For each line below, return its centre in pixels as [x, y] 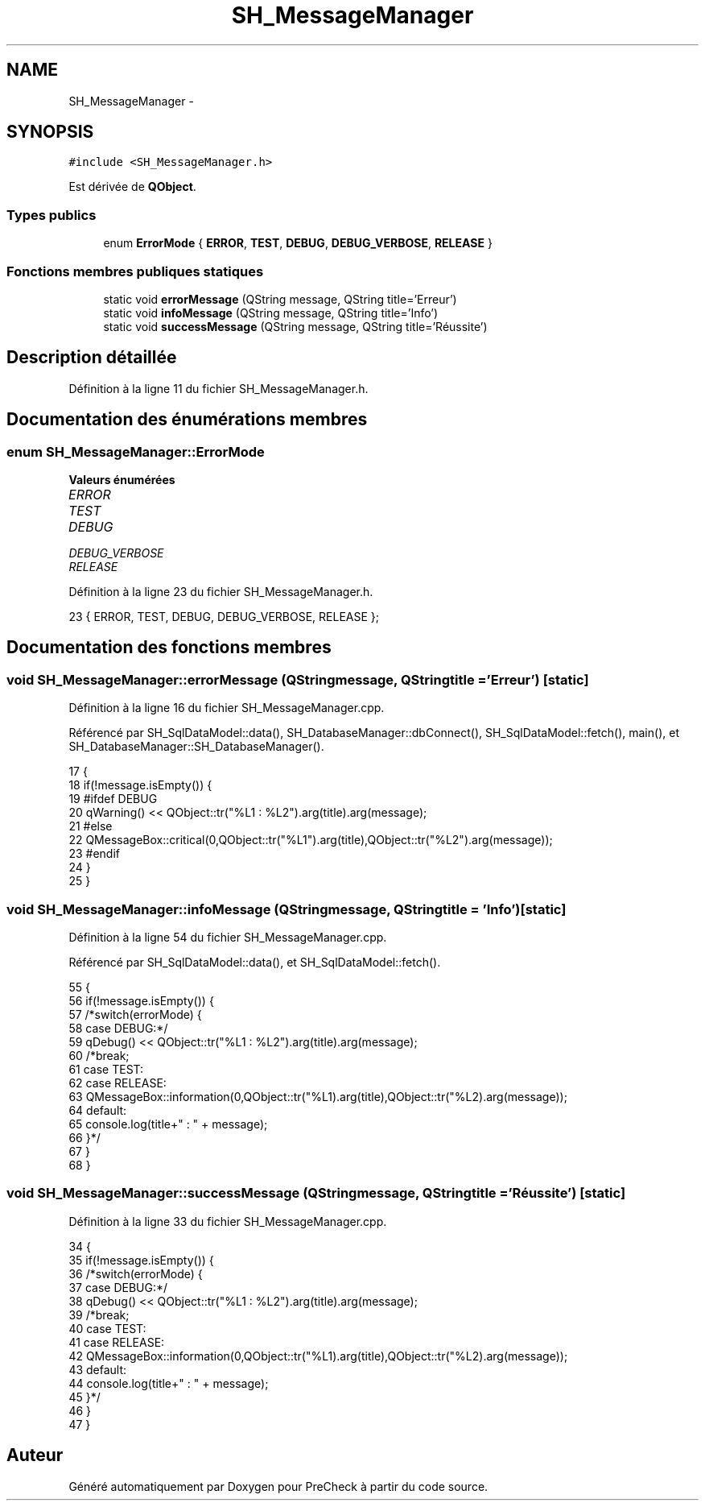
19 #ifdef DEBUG [113, 799]
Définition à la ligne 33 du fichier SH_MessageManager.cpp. [228, 1221]
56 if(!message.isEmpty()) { [141, 1000]
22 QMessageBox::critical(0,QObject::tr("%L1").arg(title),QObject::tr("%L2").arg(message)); [311, 840]
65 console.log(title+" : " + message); [168, 1124]
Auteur [35, 1455]
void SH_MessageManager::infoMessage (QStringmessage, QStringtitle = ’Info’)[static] [287, 909]
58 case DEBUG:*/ [118, 1028]
